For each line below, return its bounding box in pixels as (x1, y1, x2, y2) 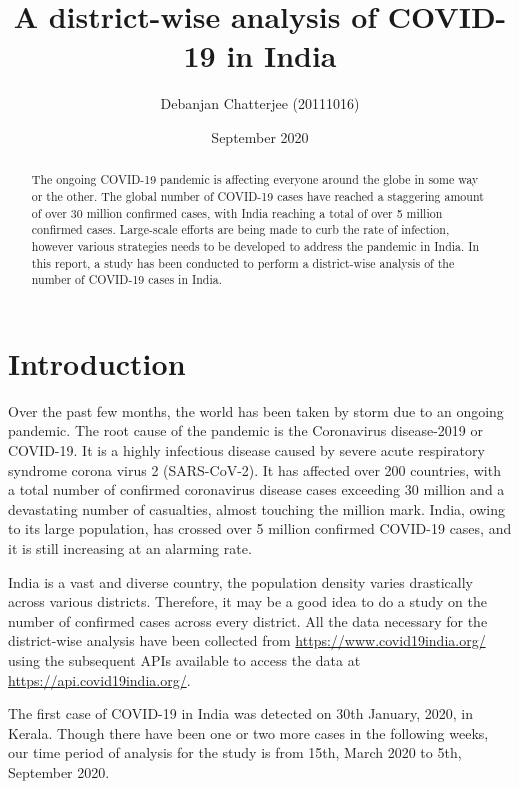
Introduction (8, 342, 186, 383)
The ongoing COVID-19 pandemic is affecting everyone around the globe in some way (31, 171, 479, 188)
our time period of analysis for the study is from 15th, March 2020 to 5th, (8, 742, 462, 763)
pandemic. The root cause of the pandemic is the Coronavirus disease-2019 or (8, 420, 483, 441)
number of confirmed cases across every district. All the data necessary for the (8, 610, 488, 631)
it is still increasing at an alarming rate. (8, 537, 252, 558)
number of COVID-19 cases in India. (31, 271, 223, 288)
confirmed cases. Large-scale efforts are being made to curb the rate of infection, (31, 221, 450, 238)
